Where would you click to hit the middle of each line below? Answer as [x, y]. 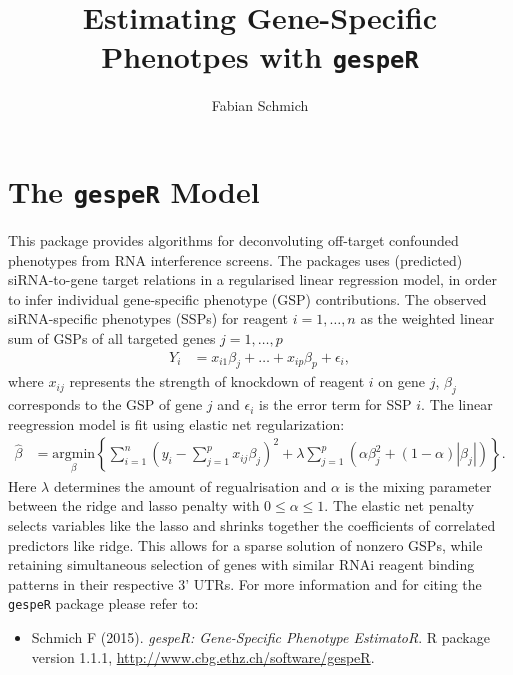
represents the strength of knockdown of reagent [217, 381]
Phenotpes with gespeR [260, 56]
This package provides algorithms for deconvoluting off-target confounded [233, 240]
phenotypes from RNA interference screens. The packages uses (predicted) [235, 259]
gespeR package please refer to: [103, 603]
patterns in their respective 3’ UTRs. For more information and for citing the [245, 583]
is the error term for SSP [335, 404]
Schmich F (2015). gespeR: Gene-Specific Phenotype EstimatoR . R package [260, 636]
